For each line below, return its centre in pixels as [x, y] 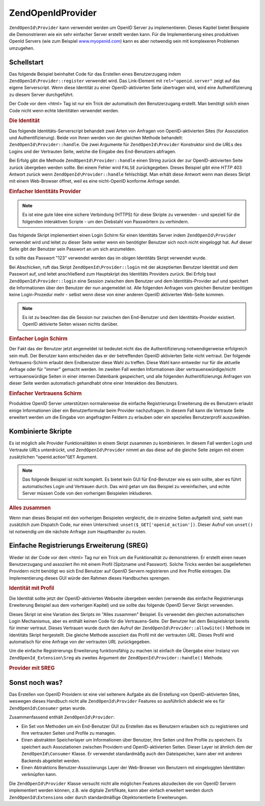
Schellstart [26, 62]
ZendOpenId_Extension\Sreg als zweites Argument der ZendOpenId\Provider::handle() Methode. [116, 657]
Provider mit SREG [32, 668]
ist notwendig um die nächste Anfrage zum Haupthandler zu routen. [78, 531]
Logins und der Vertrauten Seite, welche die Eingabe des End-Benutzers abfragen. [93, 151]
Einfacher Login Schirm [38, 339]
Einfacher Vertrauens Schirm [45, 393]
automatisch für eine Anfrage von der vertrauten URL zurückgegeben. [80, 642]
